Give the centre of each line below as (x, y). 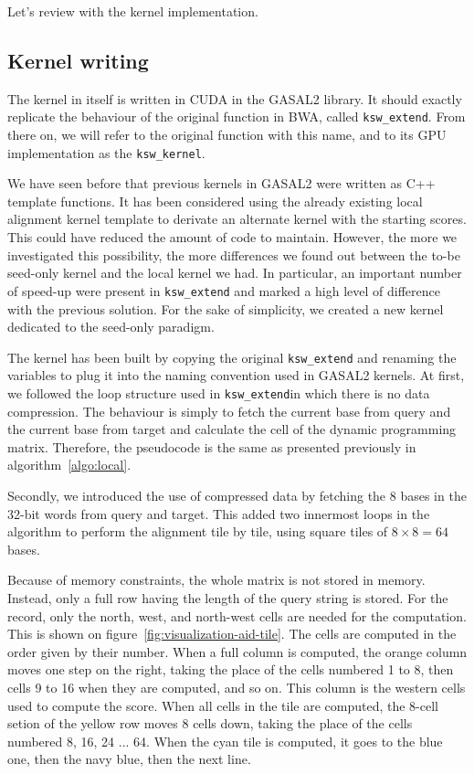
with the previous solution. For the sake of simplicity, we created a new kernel (226, 308)
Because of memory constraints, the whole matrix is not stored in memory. (216, 580)
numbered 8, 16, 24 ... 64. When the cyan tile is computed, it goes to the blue (225, 741)
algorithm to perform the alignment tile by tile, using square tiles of (198, 531)
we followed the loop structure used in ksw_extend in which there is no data (219, 392)
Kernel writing (78, 60)
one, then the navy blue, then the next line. (129, 759)
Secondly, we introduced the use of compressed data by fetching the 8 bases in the (237, 495)
